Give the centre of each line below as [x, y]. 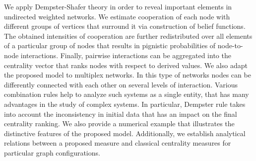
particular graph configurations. [52, 152]
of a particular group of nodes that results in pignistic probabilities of [110, 45]
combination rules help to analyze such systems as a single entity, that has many [127, 94]
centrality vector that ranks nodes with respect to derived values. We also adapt [126, 65]
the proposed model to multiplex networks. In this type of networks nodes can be [128, 75]
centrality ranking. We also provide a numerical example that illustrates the [119, 123]
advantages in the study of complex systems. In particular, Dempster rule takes [125, 104]
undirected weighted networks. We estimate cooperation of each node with [117, 16]
